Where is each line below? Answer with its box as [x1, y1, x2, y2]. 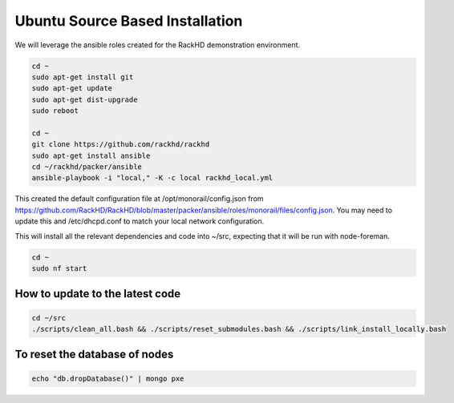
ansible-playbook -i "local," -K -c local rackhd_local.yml [31, 173, 274, 183]
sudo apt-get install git [31, 72, 134, 82]
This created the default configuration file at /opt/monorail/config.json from [14, 194, 264, 204]
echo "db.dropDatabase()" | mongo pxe [31, 373, 184, 383]
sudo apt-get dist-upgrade [31, 95, 138, 104]
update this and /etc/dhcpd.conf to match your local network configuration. [14, 216, 265, 226]
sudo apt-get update [31, 84, 112, 93]
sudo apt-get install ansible [31, 151, 151, 160]
